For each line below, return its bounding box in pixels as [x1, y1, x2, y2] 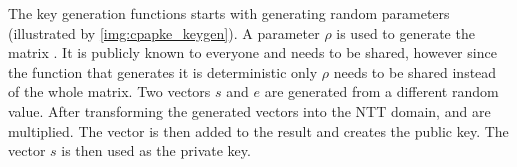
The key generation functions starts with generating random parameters [8, 3, 450, 23]
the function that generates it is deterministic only [8, 61, 318, 82]
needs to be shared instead [333, 61, 497, 82]
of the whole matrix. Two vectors [8, 81, 211, 102]
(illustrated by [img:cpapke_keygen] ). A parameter [8, 22, 320, 43]
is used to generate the [336, 22, 475, 43]
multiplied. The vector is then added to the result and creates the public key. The [8, 120, 509, 141]
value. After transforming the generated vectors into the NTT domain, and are [8, 100, 491, 121]
